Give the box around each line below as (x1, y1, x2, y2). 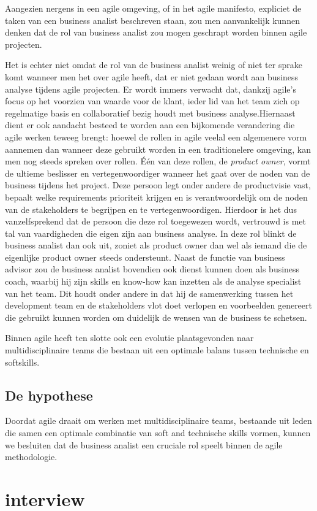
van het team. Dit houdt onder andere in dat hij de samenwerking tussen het (5, 286, 294, 299)
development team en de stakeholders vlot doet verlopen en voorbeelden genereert (5, 299, 312, 312)
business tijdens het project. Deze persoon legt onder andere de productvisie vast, (5, 179, 311, 191)
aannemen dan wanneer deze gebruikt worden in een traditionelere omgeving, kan (5, 142, 311, 155)
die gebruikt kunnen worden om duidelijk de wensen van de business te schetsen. (5, 310, 307, 323)
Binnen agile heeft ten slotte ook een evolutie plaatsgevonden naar (5, 331, 254, 344)
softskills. (5, 355, 40, 368)
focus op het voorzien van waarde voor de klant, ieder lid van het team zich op (5, 94, 300, 107)
